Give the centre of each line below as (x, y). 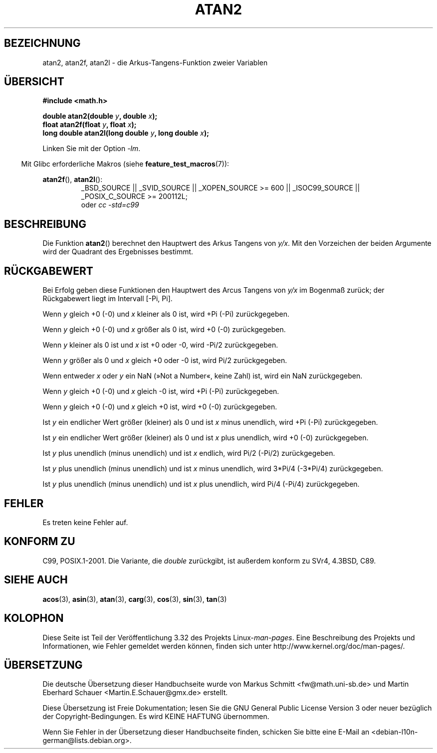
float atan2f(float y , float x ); (90, 125)
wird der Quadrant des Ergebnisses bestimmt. (118, 252)
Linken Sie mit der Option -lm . (92, 149)
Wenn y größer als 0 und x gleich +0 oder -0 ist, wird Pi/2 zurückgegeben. (165, 361)
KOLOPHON (34, 618)
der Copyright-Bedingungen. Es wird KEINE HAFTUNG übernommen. (156, 717)
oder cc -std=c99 (110, 205)
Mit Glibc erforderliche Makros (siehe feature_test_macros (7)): (125, 164)
